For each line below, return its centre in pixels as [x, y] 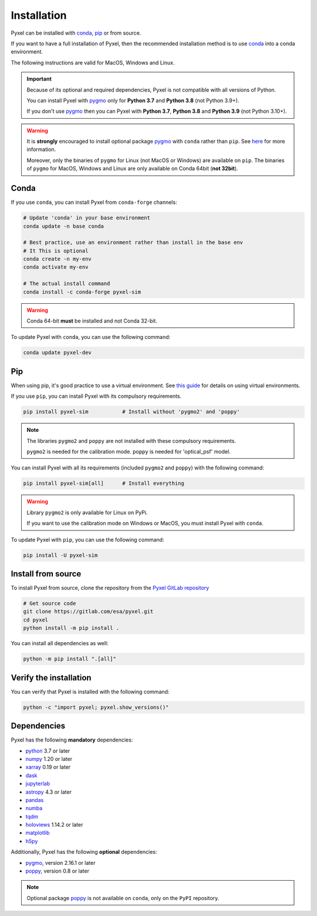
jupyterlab [38, 784]
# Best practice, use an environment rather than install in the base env [133, 243]
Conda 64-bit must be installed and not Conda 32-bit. [92, 321]
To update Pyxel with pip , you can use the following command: [87, 539]
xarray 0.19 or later [48, 767]
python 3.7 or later [48, 751]
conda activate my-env [56, 267]
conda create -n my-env [58, 259]
